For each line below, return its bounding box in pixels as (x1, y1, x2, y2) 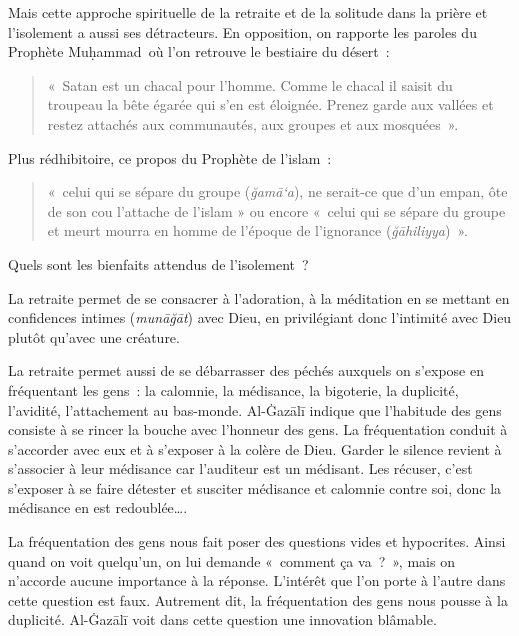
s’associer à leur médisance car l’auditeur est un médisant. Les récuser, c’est (8, 458, 473, 479)
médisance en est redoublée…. (8, 497, 188, 518)
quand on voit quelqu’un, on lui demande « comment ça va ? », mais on (8, 550, 455, 571)
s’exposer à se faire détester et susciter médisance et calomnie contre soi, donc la (8, 477, 502, 498)
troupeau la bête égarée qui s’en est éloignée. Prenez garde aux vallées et (47, 94, 494, 115)
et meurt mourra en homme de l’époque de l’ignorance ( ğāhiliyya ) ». (47, 220, 468, 241)
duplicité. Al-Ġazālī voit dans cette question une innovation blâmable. (8, 609, 437, 630)
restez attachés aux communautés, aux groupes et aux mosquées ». (47, 113, 459, 134)
